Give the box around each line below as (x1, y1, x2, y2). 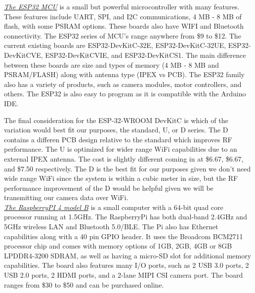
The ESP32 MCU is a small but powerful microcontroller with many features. (4, 1, 240, 11)
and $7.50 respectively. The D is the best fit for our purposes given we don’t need (4, 163, 251, 173)
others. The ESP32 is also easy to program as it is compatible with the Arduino (4, 88, 246, 99)
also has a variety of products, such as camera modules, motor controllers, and (4, 79, 242, 89)
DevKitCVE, (4, 49, 43, 60)
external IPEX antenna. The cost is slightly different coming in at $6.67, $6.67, (4, 153, 244, 164)
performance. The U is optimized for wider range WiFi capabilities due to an (4, 144, 237, 154)
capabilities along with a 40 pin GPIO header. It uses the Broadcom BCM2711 (4, 231, 243, 241)
